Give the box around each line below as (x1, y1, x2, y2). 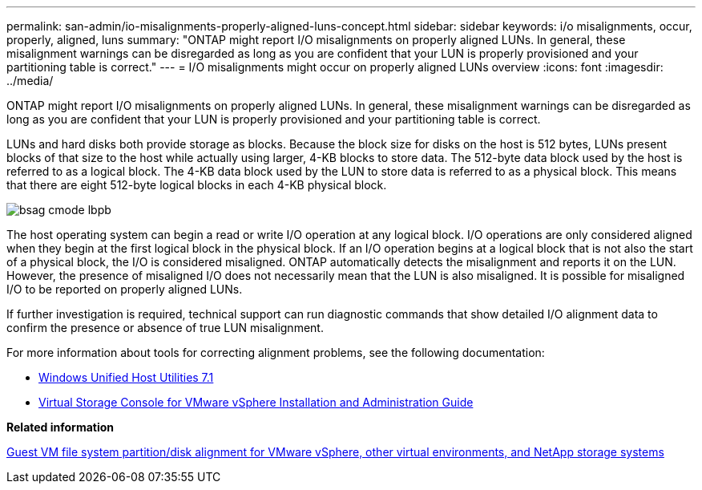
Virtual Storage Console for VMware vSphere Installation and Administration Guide (38, 395, 474, 409)
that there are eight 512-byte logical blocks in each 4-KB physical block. (6, 178, 387, 192)
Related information (6, 420, 115, 434)
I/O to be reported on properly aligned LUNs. (6, 282, 243, 296)
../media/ (6, 74, 54, 87)
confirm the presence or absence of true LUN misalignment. (6, 321, 324, 334)
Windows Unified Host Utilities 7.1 (38, 371, 214, 384)
